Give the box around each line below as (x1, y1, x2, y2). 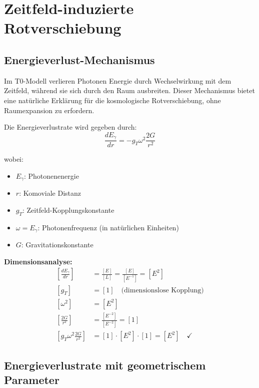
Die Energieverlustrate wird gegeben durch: (4, 122, 137, 132)
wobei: (4, 154, 23, 164)
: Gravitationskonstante (21, 239, 93, 250)
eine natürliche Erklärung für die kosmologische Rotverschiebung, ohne (4, 95, 221, 105)
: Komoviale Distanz (19, 188, 81, 198)
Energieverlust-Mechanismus (4, 52, 155, 67)
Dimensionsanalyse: (4, 256, 72, 266)
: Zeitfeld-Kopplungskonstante (22, 204, 114, 215)
